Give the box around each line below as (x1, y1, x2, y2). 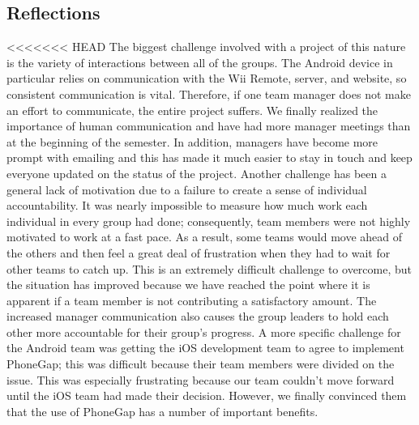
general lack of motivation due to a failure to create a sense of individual (6, 181, 367, 198)
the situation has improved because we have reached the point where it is (6, 276, 370, 293)
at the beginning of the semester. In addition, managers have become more (6, 133, 378, 150)
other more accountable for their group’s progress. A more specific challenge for (6, 323, 401, 340)
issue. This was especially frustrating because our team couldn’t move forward (6, 371, 395, 388)
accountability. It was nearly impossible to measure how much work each (6, 197, 368, 214)
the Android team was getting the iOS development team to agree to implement (6, 339, 404, 356)
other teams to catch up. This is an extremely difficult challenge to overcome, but (6, 260, 413, 277)
